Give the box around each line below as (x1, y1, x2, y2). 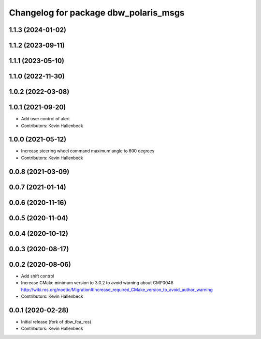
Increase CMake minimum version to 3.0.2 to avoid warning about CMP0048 (21, 280, 174, 286)
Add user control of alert (21, 116, 70, 122)
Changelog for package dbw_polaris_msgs (9, 7, 185, 18)
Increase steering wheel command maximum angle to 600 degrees (21, 148, 155, 154)
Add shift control (21, 273, 55, 279)
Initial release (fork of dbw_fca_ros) (21, 319, 92, 324)
